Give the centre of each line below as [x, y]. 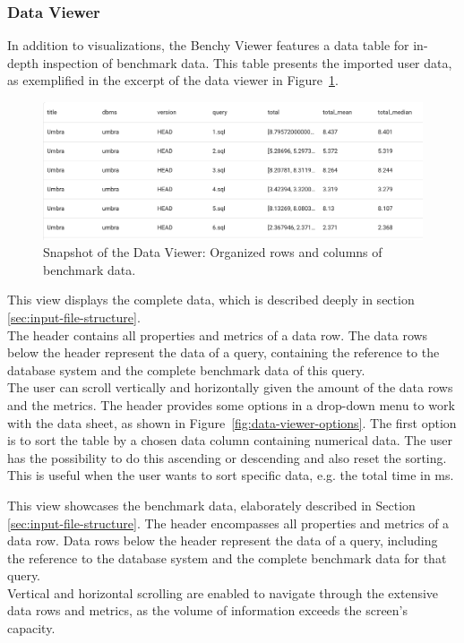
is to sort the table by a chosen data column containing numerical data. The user [230, 440]
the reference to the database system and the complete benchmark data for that [227, 557]
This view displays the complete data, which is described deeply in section [211, 300]
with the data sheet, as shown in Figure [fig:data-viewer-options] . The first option [232, 422]
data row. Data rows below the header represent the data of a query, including [223, 540]
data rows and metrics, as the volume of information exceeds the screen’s [208, 610]
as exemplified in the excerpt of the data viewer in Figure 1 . [173, 80]
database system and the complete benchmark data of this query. [186, 369]
